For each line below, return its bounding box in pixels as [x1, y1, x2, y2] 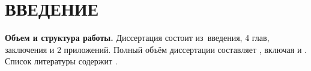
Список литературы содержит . [5, 55, 118, 67]
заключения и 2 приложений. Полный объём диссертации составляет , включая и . [5, 43, 307, 55]
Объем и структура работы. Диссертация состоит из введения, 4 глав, [5, 31, 270, 44]
